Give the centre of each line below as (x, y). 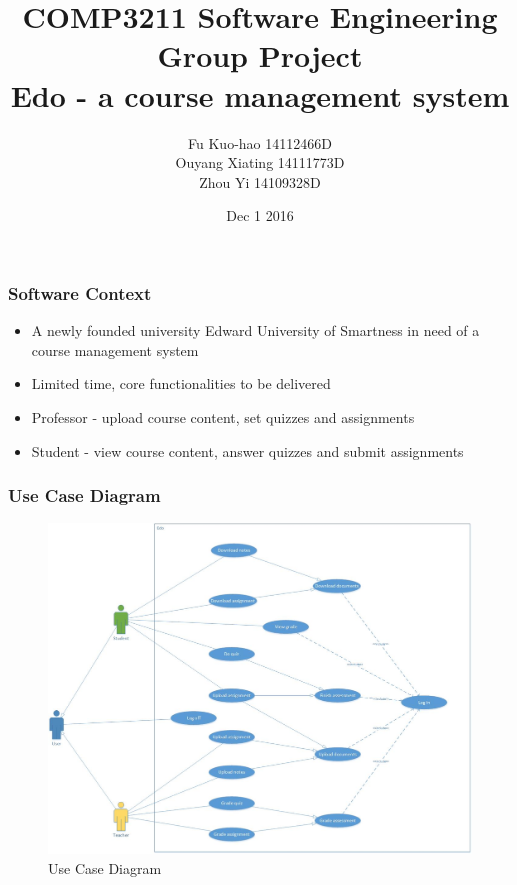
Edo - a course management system (260, 94)
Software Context (80, 292)
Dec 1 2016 (260, 215)
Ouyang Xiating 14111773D (260, 162)
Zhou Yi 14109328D (260, 181)
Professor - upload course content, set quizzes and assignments (223, 416)
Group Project (260, 55)
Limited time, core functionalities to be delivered (181, 383)
